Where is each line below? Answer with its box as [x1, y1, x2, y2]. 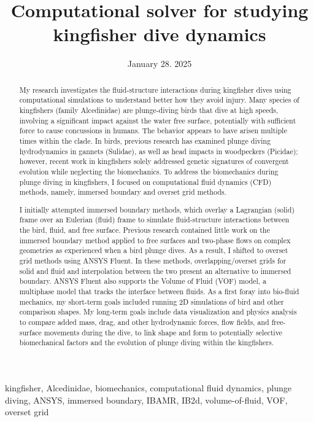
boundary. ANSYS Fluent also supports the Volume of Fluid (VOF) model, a [19, 276, 266, 286]
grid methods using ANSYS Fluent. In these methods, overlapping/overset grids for [19, 256, 287, 266]
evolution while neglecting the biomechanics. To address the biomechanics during [19, 166, 279, 176]
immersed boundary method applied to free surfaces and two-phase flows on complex [19, 235, 291, 245]
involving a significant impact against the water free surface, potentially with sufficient [19, 115, 296, 125]
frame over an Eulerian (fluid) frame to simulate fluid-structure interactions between [19, 214, 290, 225]
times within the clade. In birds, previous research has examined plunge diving [19, 135, 271, 146]
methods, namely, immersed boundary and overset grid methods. [19, 187, 226, 197]
